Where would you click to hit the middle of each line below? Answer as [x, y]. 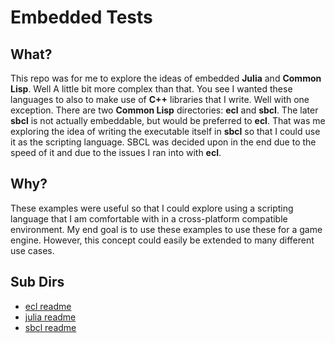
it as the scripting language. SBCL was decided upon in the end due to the [163, 142]
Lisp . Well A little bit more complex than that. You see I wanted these [151, 89]
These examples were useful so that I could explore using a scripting [152, 208]
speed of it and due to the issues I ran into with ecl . [116, 152]
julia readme [50, 317]
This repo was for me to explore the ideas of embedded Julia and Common [166, 78]
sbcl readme [50, 327]
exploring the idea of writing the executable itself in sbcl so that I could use [165, 131]
